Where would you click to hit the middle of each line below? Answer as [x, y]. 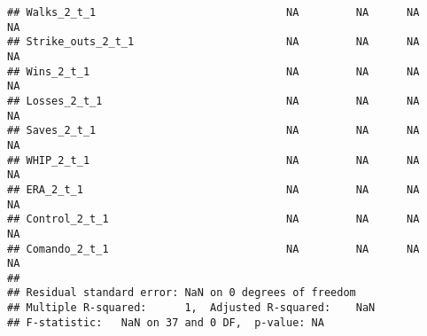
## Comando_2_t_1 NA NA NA [213, 249]
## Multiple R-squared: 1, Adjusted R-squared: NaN [191, 308]
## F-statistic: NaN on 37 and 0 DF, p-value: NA [166, 322]
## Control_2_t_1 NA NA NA [213, 219]
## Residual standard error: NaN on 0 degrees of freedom [182, 293]
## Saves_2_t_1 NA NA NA [213, 131]
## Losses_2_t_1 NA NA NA [213, 101]
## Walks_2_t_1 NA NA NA [213, 12]
